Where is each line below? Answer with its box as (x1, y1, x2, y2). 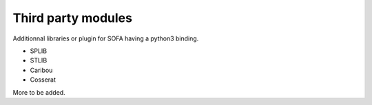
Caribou (30, 66, 53, 74)
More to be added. (12, 88, 65, 96)
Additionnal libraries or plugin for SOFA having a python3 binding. (12, 34, 199, 43)
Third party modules (12, 10, 132, 25)
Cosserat (30, 75, 56, 84)
